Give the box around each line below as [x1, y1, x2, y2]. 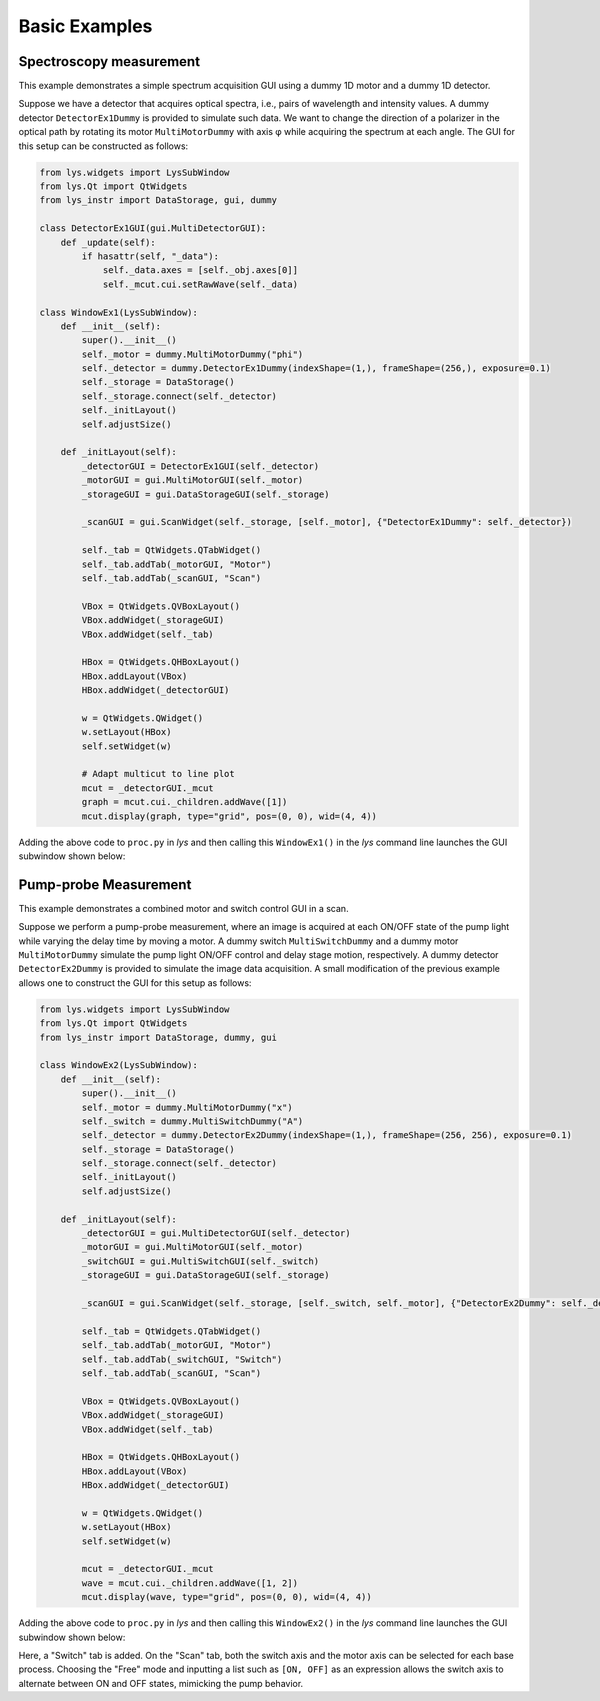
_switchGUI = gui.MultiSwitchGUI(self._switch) [81, 1255, 320, 1267]
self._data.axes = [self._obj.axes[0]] [102, 265, 299, 276]
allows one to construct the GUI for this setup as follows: [18, 976, 252, 989]
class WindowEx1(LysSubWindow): [39, 306, 199, 318]
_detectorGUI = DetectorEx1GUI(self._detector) [81, 460, 320, 472]
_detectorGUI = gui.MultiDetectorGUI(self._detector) [81, 1228, 351, 1239]
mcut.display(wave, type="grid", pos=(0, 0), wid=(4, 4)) [81, 1591, 372, 1603]
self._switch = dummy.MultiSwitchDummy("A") [81, 1115, 304, 1127]
